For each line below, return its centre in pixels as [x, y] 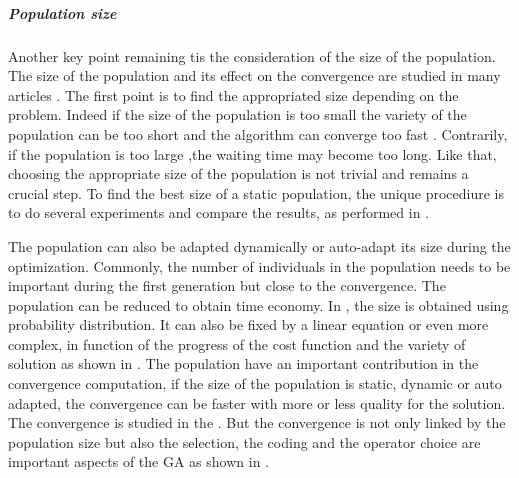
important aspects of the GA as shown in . [139, 461]
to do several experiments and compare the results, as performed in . [218, 212]
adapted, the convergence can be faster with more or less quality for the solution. [257, 402]
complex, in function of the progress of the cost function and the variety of [237, 343]
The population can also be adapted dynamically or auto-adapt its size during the [259, 245]
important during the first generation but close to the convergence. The [227, 285]
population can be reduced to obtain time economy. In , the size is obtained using [258, 304]
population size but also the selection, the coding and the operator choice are [244, 441]
